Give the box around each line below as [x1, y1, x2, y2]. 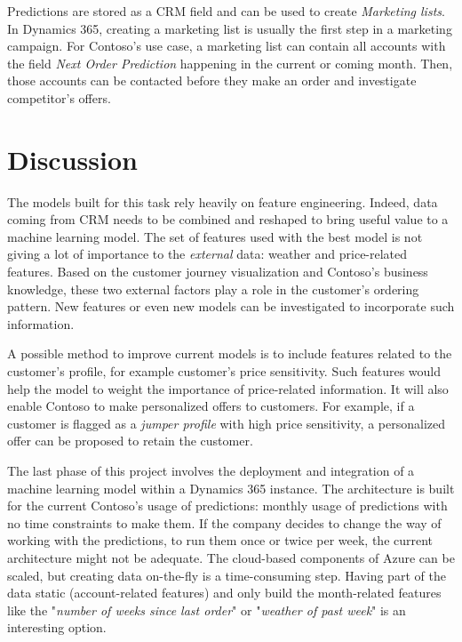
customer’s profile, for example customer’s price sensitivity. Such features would [7, 362, 442, 381]
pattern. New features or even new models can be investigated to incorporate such [7, 297, 455, 316]
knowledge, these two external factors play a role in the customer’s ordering [7, 279, 419, 298]
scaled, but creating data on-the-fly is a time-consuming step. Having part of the [7, 566, 446, 584]
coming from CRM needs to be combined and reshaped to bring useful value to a [7, 210, 449, 229]
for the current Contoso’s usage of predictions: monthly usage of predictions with [7, 496, 448, 515]
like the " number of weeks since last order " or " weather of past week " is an [7, 600, 406, 619]
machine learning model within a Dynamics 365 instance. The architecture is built [7, 478, 455, 497]
